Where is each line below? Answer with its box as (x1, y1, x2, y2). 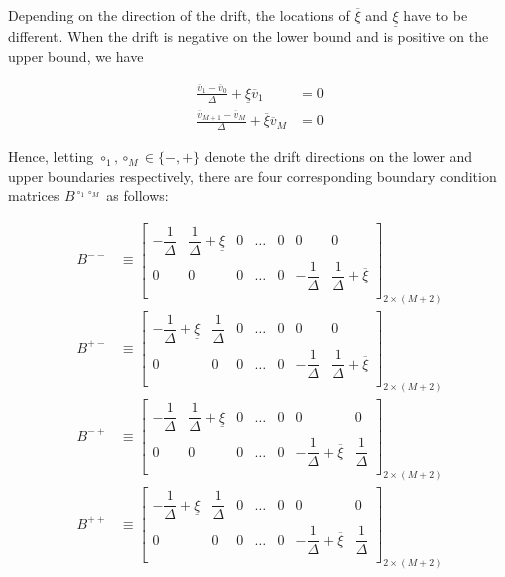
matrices (8, 185, 60, 206)
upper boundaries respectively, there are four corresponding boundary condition (8, 165, 497, 186)
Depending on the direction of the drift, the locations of (8, 5, 350, 25)
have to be (403, 5, 468, 25)
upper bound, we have (8, 45, 144, 66)
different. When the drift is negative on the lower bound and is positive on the (8, 26, 489, 47)
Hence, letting (8, 146, 94, 167)
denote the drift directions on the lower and (204, 146, 473, 167)
